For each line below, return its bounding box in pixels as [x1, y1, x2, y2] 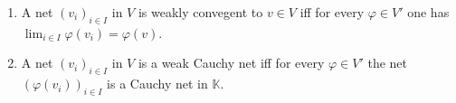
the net [367, 53, 408, 72]
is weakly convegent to [138, 3, 263, 21]
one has [407, 3, 450, 21]
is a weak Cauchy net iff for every [138, 53, 325, 72]
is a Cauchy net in [107, 74, 208, 93]
